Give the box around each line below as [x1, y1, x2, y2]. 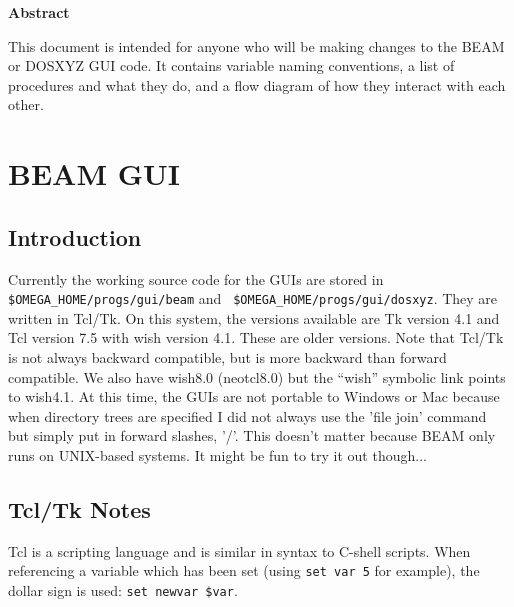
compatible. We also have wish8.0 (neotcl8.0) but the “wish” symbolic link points [8, 366, 506, 387]
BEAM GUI [8, 153, 181, 194]
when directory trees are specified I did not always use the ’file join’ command [8, 405, 487, 426]
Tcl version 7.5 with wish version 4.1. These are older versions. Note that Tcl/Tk [8, 327, 504, 348]
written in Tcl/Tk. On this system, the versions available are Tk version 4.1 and [8, 307, 500, 328]
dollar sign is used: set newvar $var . [8, 580, 238, 600]
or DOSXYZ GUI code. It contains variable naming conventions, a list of [8, 55, 455, 76]
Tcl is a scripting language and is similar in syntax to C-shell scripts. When [8, 540, 471, 561]
